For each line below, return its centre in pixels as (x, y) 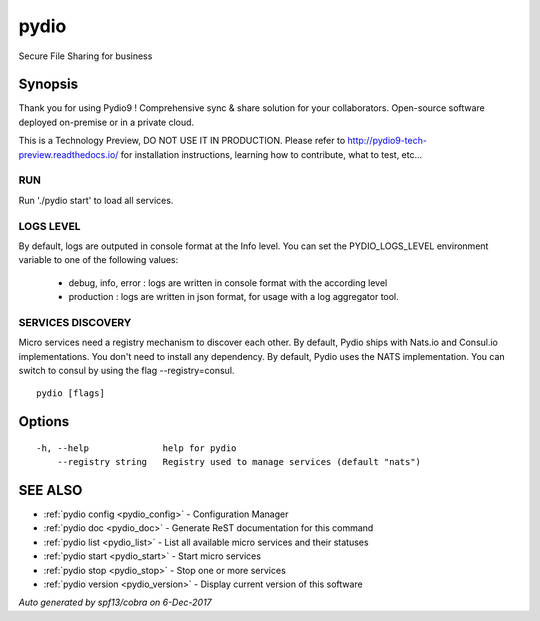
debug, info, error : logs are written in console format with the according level (228, 282)
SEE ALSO (50, 490)
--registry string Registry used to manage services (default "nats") (239, 462)
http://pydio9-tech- (387, 141)
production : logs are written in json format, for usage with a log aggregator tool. (233, 297)
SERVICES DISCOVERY (75, 322)
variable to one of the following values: (98, 260)
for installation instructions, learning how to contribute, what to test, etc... (271, 154)
